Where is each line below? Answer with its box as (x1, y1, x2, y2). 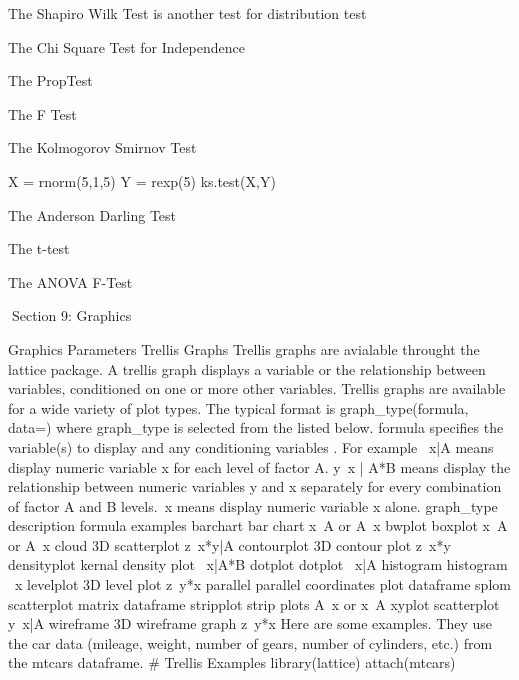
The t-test (8, 238, 70, 259)
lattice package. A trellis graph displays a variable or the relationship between (8, 358, 486, 379)
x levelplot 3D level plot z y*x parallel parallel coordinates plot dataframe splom (14, 574, 511, 595)
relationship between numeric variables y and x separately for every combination (8, 476, 502, 497)
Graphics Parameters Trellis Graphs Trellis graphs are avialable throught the (8, 338, 480, 359)
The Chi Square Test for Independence (8, 36, 245, 57)
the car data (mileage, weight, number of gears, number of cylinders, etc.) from (8, 632, 493, 653)
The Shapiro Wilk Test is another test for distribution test (8, 3, 367, 23)
